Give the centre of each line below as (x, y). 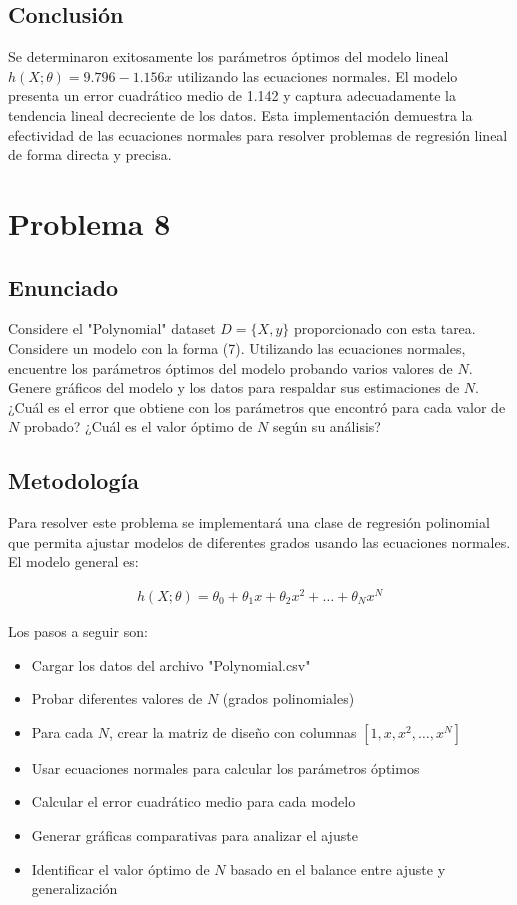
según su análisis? (326, 426)
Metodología (73, 480)
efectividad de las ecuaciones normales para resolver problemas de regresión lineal (258, 134)
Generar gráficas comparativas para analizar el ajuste (194, 834)
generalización (74, 888)
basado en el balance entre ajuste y (338, 868)
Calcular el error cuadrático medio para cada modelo (193, 801)
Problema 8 (89, 222)
